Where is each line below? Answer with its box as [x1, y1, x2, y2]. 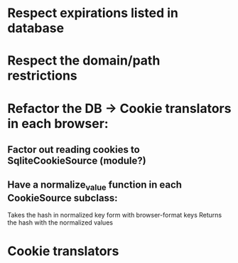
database [7, 20, 65, 36]
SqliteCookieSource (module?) [7, 154, 147, 166]
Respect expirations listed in [7, 5, 179, 21]
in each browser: [7, 115, 109, 131]
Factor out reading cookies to [7, 144, 140, 156]
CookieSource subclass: [7, 192, 119, 204]
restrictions [7, 68, 78, 84]
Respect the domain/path [7, 53, 161, 69]
